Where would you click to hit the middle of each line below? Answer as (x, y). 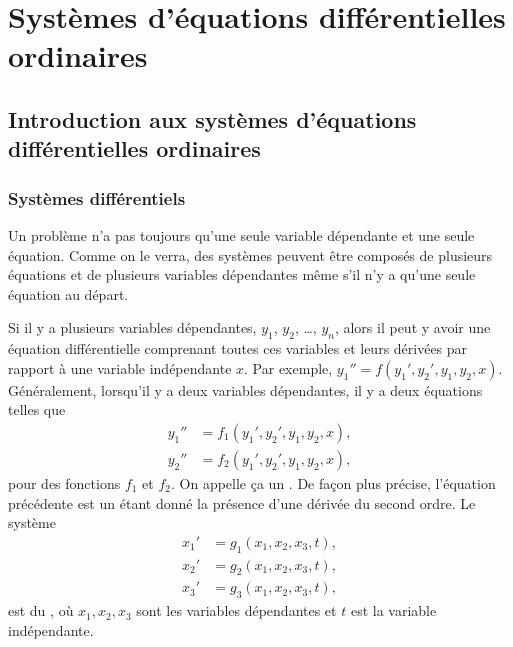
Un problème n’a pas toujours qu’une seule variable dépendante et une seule (241, 234)
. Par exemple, (288, 367)
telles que (37, 409)
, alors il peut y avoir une (412, 327)
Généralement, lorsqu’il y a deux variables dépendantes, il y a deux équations (245, 389)
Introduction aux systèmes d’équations (212, 118)
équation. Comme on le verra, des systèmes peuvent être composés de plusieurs (250, 254)
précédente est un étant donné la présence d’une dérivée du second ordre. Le (242, 502)
